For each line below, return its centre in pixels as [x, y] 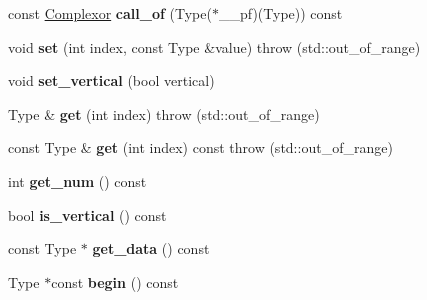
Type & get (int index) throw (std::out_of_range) [164, 113]
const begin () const [115, 281]
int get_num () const [77, 180]
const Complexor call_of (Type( [110, 13]
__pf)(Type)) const [280, 13]
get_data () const [151, 248]
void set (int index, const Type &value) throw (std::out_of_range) [214, 46]
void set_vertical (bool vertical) [111, 80]
